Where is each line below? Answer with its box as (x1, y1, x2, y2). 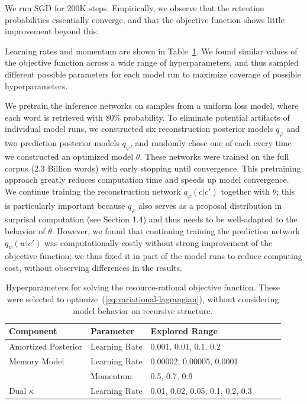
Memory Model (9, 354, 64, 367)
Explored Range (150, 325, 218, 337)
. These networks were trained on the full (140, 150, 289, 162)
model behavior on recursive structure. (73, 304, 213, 316)
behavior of (5, 224, 46, 237)
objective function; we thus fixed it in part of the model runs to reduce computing (5, 250, 302, 262)
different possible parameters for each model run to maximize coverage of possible (5, 67, 301, 80)
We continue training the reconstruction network (5, 185, 181, 197)
